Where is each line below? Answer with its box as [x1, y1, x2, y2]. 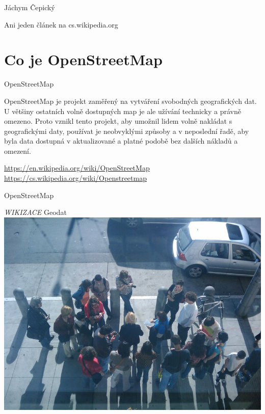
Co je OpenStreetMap [4, 49, 163, 70]
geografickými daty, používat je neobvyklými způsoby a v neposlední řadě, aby [4, 125, 249, 136]
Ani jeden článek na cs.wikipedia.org [4, 19, 118, 30]
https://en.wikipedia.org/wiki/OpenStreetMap [4, 162, 150, 173]
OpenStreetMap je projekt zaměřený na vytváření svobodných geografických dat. [4, 95, 257, 106]
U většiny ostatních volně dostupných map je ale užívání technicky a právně [4, 105, 241, 116]
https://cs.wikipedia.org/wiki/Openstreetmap [4, 173, 147, 183]
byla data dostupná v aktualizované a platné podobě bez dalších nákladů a [4, 135, 238, 146]
